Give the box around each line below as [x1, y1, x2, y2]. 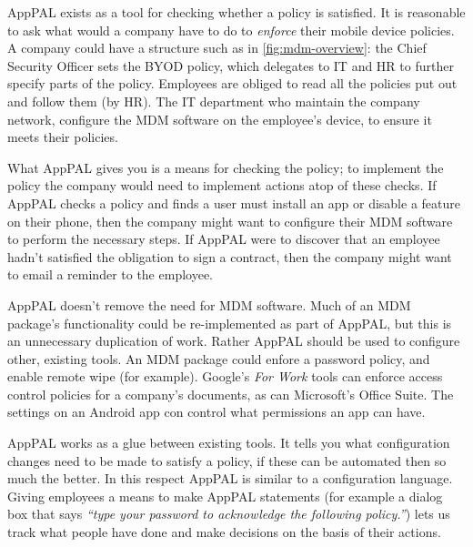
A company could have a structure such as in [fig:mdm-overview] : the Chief [7, 38, 427, 57]
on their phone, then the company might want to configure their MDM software [7, 211, 453, 230]
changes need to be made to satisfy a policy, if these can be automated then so [7, 451, 447, 470]
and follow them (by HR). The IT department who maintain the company [7, 91, 420, 110]
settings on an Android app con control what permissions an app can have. [7, 402, 426, 421]
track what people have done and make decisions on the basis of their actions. [7, 522, 441, 542]
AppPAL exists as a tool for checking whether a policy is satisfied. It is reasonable [7, 3, 466, 21]
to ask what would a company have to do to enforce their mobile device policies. [7, 20, 455, 39]
